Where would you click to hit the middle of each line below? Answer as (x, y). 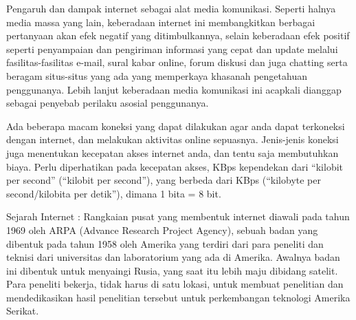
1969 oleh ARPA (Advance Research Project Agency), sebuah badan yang (162, 230)
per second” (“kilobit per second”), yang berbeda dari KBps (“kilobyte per (164, 180)
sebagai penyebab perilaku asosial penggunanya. (108, 103)
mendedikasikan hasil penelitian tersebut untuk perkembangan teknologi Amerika (178, 297)
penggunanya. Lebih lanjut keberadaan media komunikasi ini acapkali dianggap (174, 89)
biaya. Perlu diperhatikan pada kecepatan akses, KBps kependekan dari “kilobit (175, 166)
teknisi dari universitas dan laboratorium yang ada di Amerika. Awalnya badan (173, 257)
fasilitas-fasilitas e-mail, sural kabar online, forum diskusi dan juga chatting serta (177, 62)
